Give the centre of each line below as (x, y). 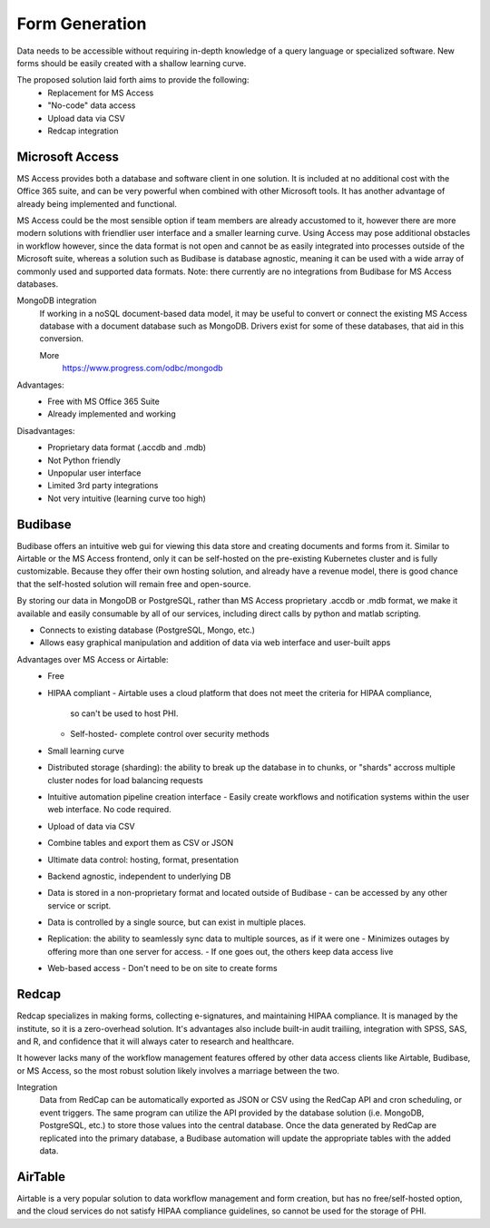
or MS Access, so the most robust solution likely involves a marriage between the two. (178, 1070)
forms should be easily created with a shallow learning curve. (132, 63)
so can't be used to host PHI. (124, 713)
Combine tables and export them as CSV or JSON (141, 843)
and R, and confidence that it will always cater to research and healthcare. (156, 1041)
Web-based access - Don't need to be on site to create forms (162, 968)
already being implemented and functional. (97, 203)
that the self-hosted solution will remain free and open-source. (134, 584)
